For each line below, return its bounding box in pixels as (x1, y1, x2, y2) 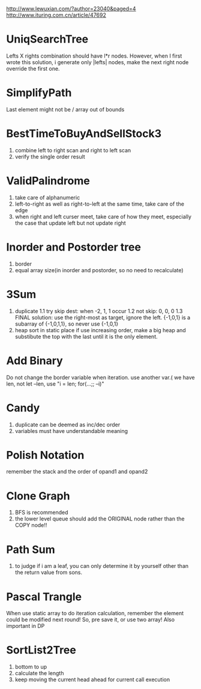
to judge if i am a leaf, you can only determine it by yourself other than (14, 562, 189, 570)
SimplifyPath (6, 86, 72, 100)
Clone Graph (6, 489, 70, 503)
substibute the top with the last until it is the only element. (14, 333, 158, 340)
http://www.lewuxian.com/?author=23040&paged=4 (6, 5, 136, 12)
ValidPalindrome (6, 174, 90, 188)
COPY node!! (14, 522, 47, 529)
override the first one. (6, 65, 60, 72)
